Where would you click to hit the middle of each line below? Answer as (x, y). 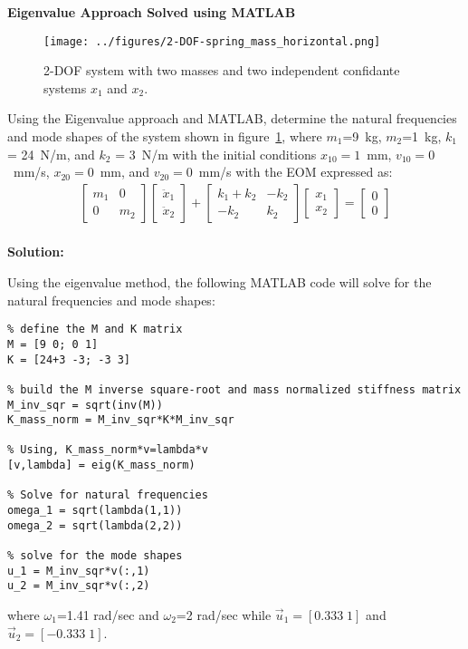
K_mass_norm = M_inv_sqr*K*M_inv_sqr (121, 420)
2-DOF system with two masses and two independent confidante (222, 70)
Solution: (36, 252)
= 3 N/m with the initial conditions (216, 154)
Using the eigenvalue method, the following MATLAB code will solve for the (220, 282)
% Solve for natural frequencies (108, 495)
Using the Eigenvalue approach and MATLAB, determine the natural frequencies (232, 118)
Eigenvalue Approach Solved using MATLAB (152, 12)
